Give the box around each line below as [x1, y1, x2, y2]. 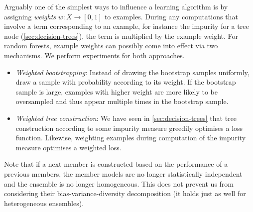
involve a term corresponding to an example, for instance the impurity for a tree [4, 21, 249, 31]
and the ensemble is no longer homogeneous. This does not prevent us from [4, 178, 234, 189]
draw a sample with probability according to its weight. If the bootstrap [15, 77, 236, 87]
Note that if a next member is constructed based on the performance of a [4, 159, 228, 169]
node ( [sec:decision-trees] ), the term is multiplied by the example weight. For [4, 30, 238, 41]
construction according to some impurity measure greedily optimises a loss [15, 122, 243, 133]
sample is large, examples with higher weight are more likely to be [15, 86, 218, 97]
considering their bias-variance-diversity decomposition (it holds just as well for [4, 188, 246, 199]
